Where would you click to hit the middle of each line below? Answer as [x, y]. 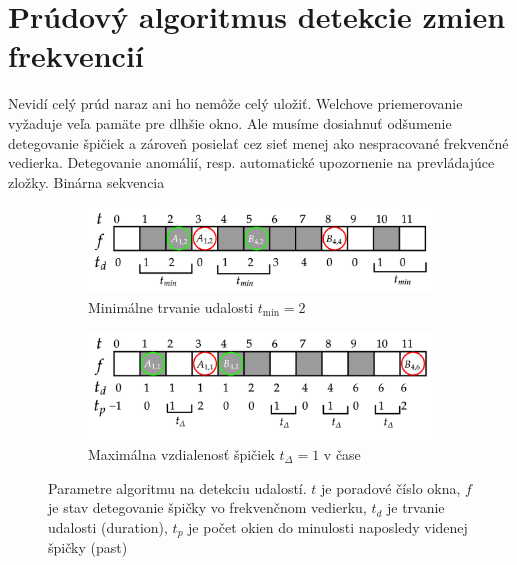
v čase [342, 453]
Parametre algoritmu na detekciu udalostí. [177, 487]
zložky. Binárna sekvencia [86, 181]
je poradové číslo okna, [391, 487]
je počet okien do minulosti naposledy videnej [328, 526]
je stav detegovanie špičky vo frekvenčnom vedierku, [207, 507]
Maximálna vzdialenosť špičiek [181, 453]
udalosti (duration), [108, 526]
